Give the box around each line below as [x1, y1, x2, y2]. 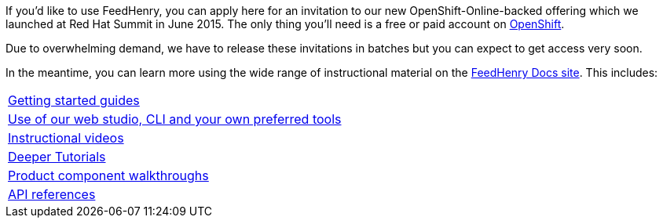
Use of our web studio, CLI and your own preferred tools [8, 111, 342, 127]
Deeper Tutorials [8, 149, 106, 164]
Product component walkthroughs [8, 168, 209, 183]
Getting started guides [8, 92, 140, 108]
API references [8, 186, 96, 202]
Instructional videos [8, 130, 124, 146]
